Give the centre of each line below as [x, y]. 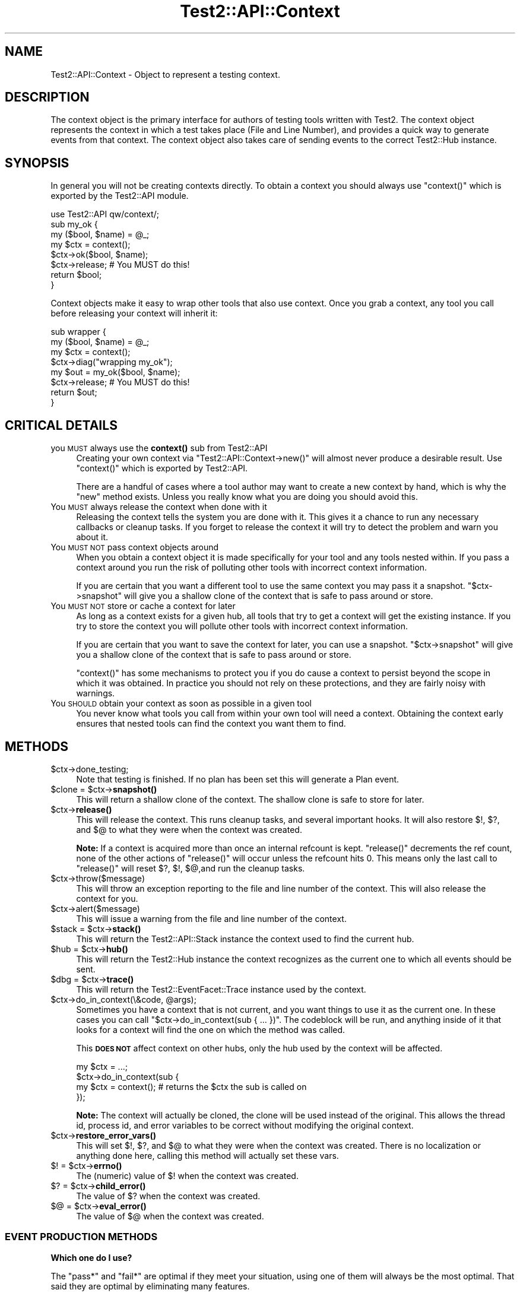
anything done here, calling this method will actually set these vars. [207, 1155]
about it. [92, 537]
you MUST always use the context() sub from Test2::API [159, 448]
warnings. [96, 693]
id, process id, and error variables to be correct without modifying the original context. [245, 1125]
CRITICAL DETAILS [61, 425]
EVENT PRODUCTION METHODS [81, 1237]
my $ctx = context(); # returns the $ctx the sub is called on [191, 1086]
